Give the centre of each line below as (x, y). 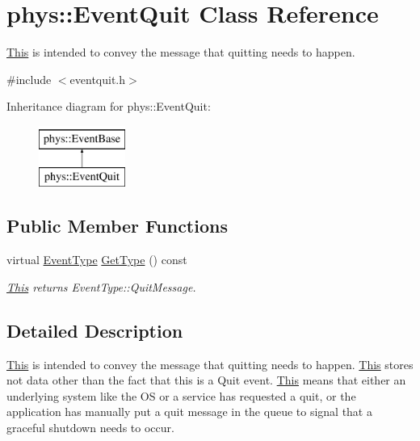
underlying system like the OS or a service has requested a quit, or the (181, 395)
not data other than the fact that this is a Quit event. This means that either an (206, 380)
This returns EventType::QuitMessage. (101, 286)
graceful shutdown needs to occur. (90, 428)
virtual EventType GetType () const (97, 260)
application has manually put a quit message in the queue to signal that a (189, 412)
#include (29, 79)
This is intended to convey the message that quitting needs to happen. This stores (210, 364)
